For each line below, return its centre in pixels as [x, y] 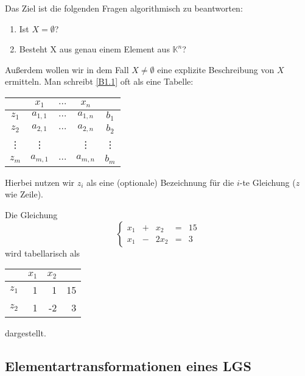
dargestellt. [26, 333]
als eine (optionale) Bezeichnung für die [160, 182]
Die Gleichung [31, 214]
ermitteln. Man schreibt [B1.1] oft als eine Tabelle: [99, 81]
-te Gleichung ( [268, 182]
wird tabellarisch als [43, 253]
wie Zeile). [24, 194]
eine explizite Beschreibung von [216, 69]
